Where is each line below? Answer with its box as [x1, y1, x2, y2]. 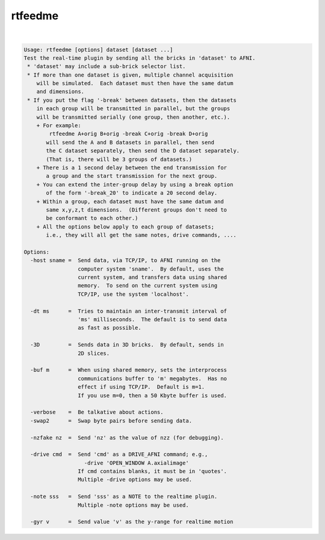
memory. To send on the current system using [77, 282, 218, 289]
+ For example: [36, 122, 81, 129]
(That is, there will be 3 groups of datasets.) [46, 155, 193, 163]
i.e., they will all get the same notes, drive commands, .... [46, 232, 237, 239]
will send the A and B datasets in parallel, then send [46, 139, 215, 146]
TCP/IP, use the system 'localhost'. [77, 290, 189, 298]
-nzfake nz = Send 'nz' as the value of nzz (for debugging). [30, 434, 224, 441]
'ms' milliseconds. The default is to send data [77, 316, 227, 323]
